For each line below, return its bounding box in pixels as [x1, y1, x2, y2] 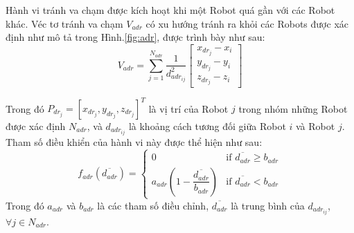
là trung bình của [231, 198, 305, 212]
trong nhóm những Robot [238, 101, 348, 115]
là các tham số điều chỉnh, [97, 198, 209, 212]
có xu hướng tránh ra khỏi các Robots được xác [145, 16, 348, 30]
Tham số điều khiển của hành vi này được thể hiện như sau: [6, 135, 263, 149]
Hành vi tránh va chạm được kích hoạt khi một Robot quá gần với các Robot [6, 3, 335, 17]
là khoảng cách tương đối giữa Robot [128, 119, 286, 133]
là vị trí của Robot [148, 101, 229, 115]
